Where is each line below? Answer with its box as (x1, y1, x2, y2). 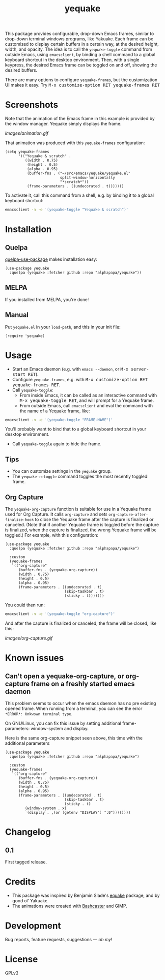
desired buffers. (5, 67, 38, 73)
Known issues (5, 652, 64, 664)
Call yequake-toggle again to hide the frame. (12, 441, 102, 447)
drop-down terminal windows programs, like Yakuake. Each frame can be (5, 36, 154, 42)
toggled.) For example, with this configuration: (5, 532, 99, 538)
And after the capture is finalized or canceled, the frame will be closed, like (5, 620, 157, 626)
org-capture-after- (108, 512, 148, 517)
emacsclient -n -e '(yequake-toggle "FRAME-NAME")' (5, 417, 113, 422)
